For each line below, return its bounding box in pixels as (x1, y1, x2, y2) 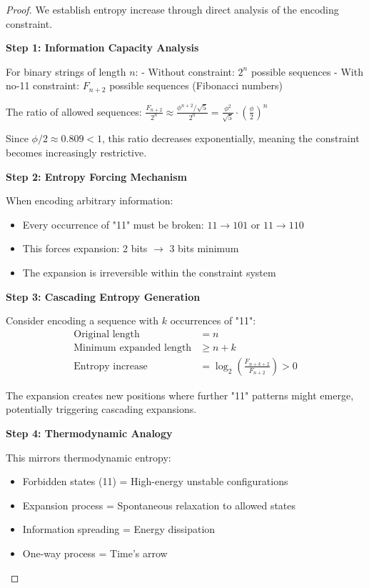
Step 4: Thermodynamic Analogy (6, 426, 173, 441)
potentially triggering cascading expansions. (6, 402, 197, 417)
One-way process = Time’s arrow (22, 546, 168, 560)
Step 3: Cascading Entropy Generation (6, 289, 201, 304)
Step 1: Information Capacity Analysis (6, 40, 199, 55)
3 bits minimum (169, 241, 239, 256)
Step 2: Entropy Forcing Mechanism (6, 169, 187, 184)
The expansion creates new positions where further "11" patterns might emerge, (6, 387, 354, 402)
